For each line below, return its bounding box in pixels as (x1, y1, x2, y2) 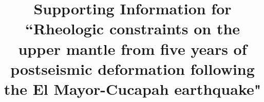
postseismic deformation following (10, 58, 255, 79)
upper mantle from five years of (18, 38, 247, 59)
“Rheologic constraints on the (25, 18, 240, 39)
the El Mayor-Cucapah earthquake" (4, 78, 261, 99)
